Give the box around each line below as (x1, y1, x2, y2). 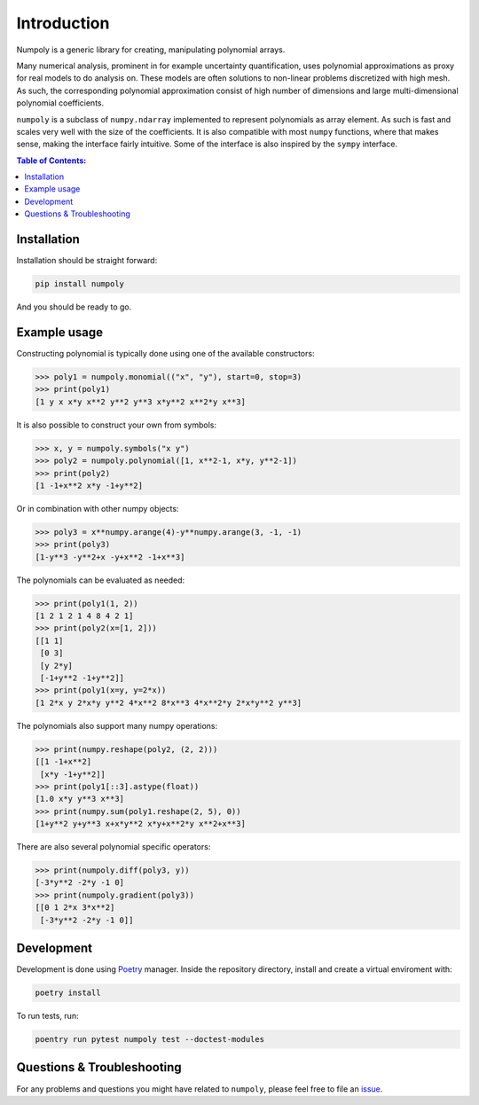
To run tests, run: (16, 1011, 79, 1022)
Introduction (16, 13, 110, 33)
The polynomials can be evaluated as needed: (16, 575, 185, 585)
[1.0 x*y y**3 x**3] (35, 794, 124, 804)
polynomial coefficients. (16, 98, 105, 108)
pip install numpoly (35, 279, 124, 289)
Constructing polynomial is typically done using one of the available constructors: (16, 349, 315, 359)
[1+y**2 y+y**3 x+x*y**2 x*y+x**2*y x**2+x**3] (35, 819, 246, 829)
